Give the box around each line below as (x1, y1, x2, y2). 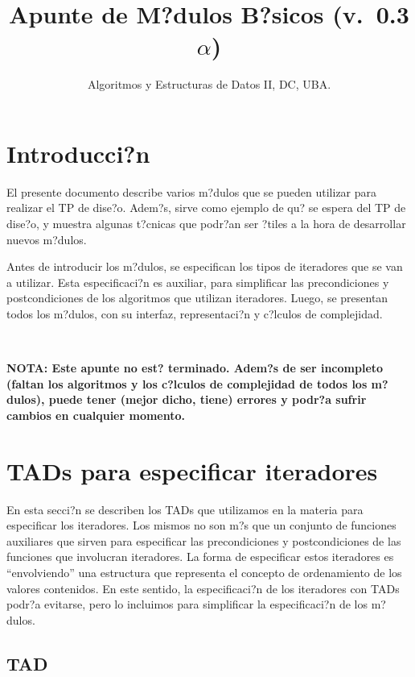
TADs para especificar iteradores (6, 454, 378, 487)
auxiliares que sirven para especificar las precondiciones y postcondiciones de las (6, 532, 401, 549)
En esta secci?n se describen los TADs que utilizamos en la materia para (6, 500, 364, 517)
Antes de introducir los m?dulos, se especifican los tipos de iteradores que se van (6, 258, 403, 275)
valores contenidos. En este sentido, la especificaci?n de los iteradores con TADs (6, 579, 400, 596)
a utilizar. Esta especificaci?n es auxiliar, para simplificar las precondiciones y (6, 273, 389, 290)
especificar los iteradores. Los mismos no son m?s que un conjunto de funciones (6, 517, 397, 534)
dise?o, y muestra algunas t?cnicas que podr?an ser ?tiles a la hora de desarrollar (6, 215, 406, 232)
